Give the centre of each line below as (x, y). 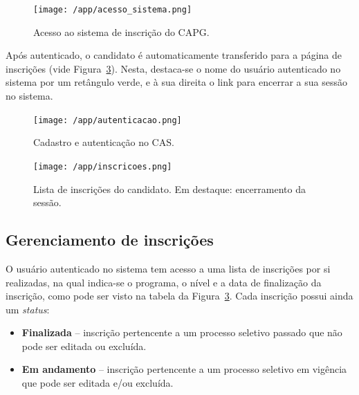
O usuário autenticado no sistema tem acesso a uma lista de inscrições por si (168, 268)
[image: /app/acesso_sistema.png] (113, 10)
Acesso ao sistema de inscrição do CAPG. (121, 31)
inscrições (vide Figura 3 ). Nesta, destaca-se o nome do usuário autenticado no (173, 68)
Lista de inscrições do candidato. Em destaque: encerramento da (169, 189)
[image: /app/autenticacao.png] (108, 120)
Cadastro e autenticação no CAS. (104, 142)
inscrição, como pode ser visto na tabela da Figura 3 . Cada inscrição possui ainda (179, 296)
